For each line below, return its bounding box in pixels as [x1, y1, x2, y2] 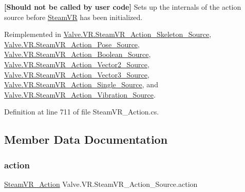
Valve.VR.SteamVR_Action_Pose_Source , [4, 39, 140, 49]
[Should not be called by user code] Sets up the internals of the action [4, 2, 241, 12]
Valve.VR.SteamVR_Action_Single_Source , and [4, 79, 158, 90]
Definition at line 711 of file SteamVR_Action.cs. [4, 106, 159, 117]
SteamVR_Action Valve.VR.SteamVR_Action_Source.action [4, 178, 198, 189]
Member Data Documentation [4, 131, 168, 147]
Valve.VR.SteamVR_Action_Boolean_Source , [4, 49, 151, 60]
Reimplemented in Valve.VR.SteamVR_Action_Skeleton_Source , [4, 29, 212, 40]
